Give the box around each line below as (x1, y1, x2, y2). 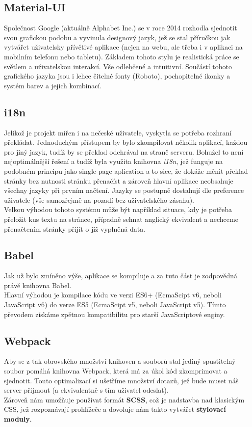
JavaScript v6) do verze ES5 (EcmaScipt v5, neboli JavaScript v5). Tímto (4, 299, 226, 310)
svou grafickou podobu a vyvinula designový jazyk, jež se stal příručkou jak (4, 32, 230, 42)
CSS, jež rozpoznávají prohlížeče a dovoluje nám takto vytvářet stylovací (4, 404, 226, 414)
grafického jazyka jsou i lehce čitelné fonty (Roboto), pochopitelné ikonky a (4, 71, 230, 81)
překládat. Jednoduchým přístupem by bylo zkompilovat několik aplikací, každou (4, 137, 248, 147)
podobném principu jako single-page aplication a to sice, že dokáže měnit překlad (4, 165, 248, 176)
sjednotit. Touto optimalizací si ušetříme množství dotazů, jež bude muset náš (4, 375, 239, 385)
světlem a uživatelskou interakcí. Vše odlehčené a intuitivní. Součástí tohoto (4, 61, 232, 71)
